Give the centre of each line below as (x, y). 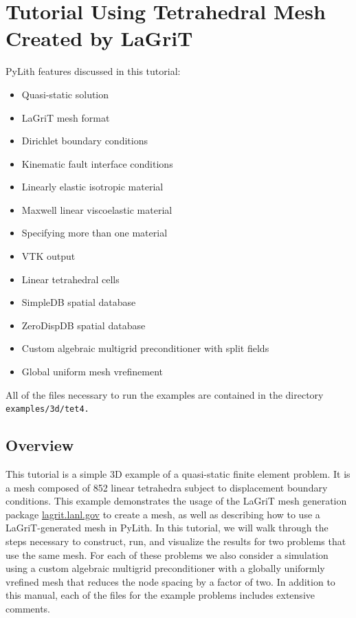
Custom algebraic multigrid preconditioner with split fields (145, 348)
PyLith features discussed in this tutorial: (93, 71)
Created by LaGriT (99, 38)
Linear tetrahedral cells (70, 279)
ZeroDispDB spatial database (84, 325)
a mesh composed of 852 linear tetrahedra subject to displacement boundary (167, 487)
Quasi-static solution (65, 94)
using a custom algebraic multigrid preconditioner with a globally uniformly (165, 568)
